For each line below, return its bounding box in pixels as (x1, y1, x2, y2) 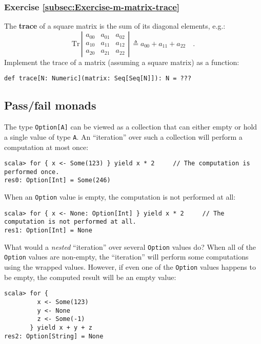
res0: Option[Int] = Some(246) (4, 177, 111, 184)
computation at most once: (4, 141, 89, 152)
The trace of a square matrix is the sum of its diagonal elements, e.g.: (4, 20, 226, 31)
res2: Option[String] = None (4, 332, 104, 340)
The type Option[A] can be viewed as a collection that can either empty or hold (4, 121, 257, 132)
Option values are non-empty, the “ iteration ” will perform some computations (4, 251, 249, 262)
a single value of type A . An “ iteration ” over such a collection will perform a (4, 131, 243, 142)
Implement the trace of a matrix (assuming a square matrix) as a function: (4, 56, 239, 67)
